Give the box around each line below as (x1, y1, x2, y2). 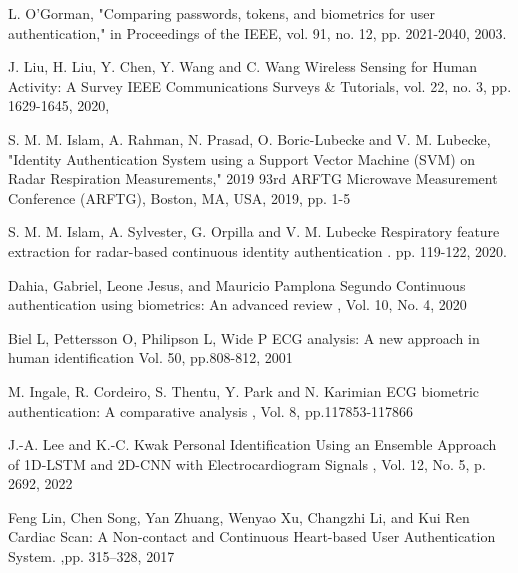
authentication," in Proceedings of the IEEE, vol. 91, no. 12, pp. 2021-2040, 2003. (8, 22, 507, 43)
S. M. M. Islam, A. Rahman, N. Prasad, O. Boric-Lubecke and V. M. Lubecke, (8, 128, 491, 149)
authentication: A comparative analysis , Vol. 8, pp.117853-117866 (8, 400, 414, 421)
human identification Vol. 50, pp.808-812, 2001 (8, 347, 293, 368)
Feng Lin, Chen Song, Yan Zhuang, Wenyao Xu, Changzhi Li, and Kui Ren (8, 506, 470, 527)
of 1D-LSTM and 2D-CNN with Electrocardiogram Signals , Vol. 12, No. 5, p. (8, 453, 486, 474)
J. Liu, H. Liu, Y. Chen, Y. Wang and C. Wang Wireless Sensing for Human (8, 56, 478, 77)
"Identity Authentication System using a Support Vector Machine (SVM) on (8, 148, 476, 169)
